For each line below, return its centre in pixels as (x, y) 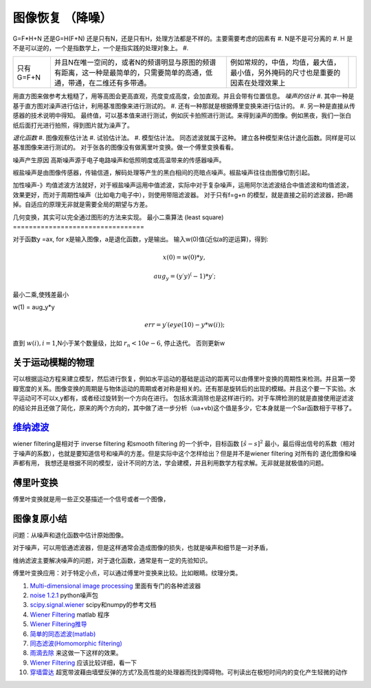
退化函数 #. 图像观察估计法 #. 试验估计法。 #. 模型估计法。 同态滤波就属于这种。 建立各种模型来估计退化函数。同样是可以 (184, 137)
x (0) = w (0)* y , (184, 257)
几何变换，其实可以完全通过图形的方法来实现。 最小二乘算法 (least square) (118, 217)
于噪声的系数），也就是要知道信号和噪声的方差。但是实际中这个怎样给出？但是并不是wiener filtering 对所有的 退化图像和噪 (184, 453)
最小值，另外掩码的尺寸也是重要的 (285, 73)
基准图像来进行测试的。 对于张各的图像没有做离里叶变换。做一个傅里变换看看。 (125, 147)
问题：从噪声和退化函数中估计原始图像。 (70, 535)
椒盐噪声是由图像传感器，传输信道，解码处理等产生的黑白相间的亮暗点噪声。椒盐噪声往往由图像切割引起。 (163, 173)
